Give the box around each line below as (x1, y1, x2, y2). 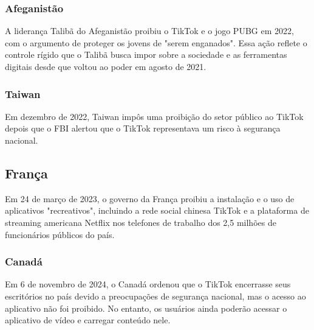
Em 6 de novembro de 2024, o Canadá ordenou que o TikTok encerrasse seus (5, 278, 291, 290)
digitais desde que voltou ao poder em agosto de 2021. (5, 60, 206, 72)
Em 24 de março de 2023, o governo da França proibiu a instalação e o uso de (5, 192, 295, 205)
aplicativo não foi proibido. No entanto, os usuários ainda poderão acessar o (5, 301, 287, 314)
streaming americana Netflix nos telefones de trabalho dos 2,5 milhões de (5, 216, 276, 228)
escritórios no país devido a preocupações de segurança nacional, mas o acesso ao (5, 289, 306, 302)
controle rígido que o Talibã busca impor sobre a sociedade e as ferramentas (5, 48, 287, 61)
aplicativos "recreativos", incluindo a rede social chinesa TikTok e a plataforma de (5, 204, 309, 217)
